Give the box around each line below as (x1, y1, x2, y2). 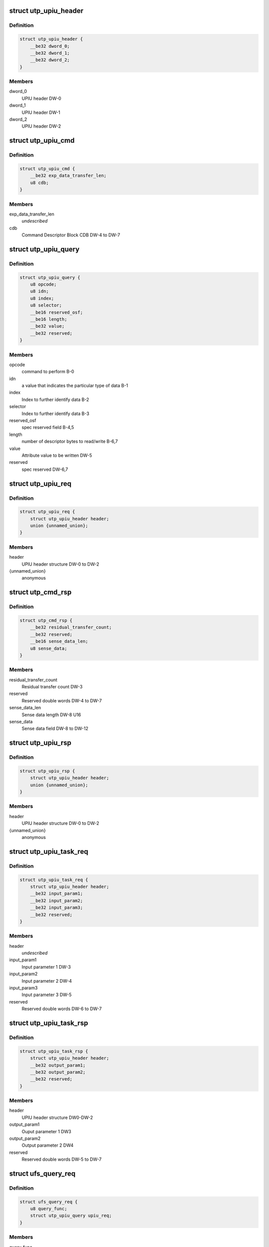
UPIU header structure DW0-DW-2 (21, 1114, 93, 1120)
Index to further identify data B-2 (21, 397, 89, 403)
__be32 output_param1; (30, 1062, 86, 1068)
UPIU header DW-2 (21, 123, 61, 129)
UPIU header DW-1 (21, 109, 61, 115)
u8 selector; (30, 302, 62, 308)
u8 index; (30, 295, 54, 301)
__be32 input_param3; (30, 905, 83, 910)
